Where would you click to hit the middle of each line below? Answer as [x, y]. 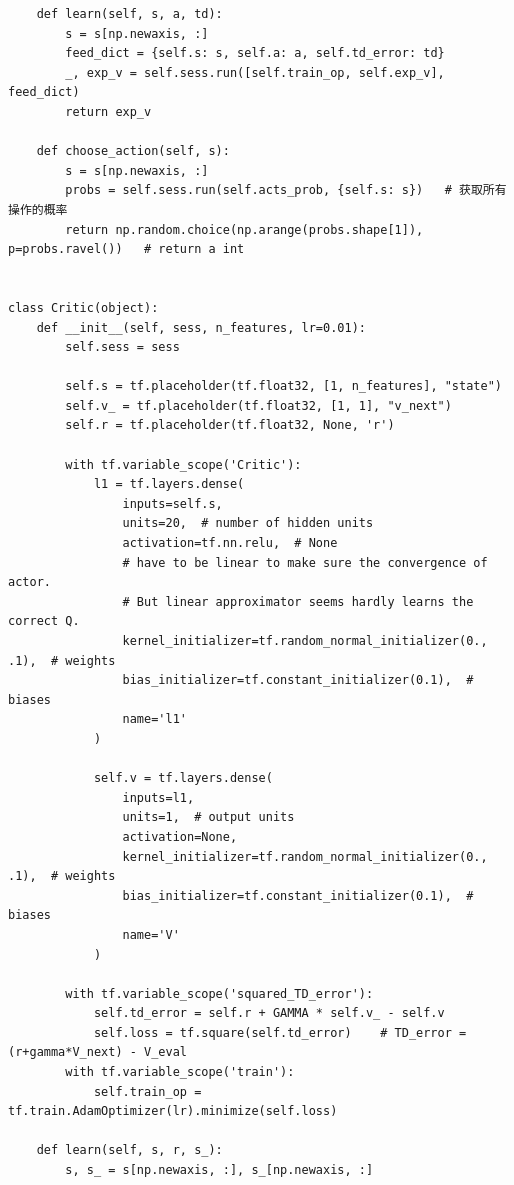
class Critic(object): [83, 307]
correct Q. [44, 621]
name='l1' [154, 719]
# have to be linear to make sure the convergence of [305, 562]
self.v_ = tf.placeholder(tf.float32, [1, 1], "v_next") [258, 405]
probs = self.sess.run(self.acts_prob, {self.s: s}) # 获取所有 [286, 190]
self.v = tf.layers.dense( [183, 778]
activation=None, [180, 836]
